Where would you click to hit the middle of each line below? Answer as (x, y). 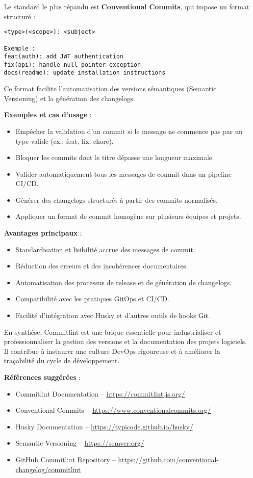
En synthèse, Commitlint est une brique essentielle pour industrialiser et (113, 332)
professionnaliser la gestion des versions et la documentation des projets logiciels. (126, 341)
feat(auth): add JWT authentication (64, 57)
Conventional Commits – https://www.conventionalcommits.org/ (113, 410)
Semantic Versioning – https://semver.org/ (80, 443)
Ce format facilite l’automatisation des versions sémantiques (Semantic (110, 89)
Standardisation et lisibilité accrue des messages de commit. (105, 249)
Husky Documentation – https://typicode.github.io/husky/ (104, 426)
